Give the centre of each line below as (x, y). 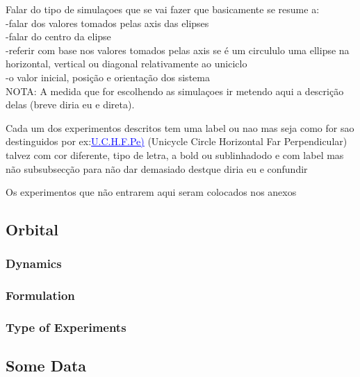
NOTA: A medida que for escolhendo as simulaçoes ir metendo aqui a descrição (175, 91)
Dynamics (34, 263)
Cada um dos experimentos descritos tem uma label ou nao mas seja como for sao (180, 127)
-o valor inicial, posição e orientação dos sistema (108, 77)
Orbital (32, 229)
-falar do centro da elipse (58, 36)
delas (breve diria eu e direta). (70, 104)
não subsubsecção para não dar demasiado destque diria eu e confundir (157, 168)
